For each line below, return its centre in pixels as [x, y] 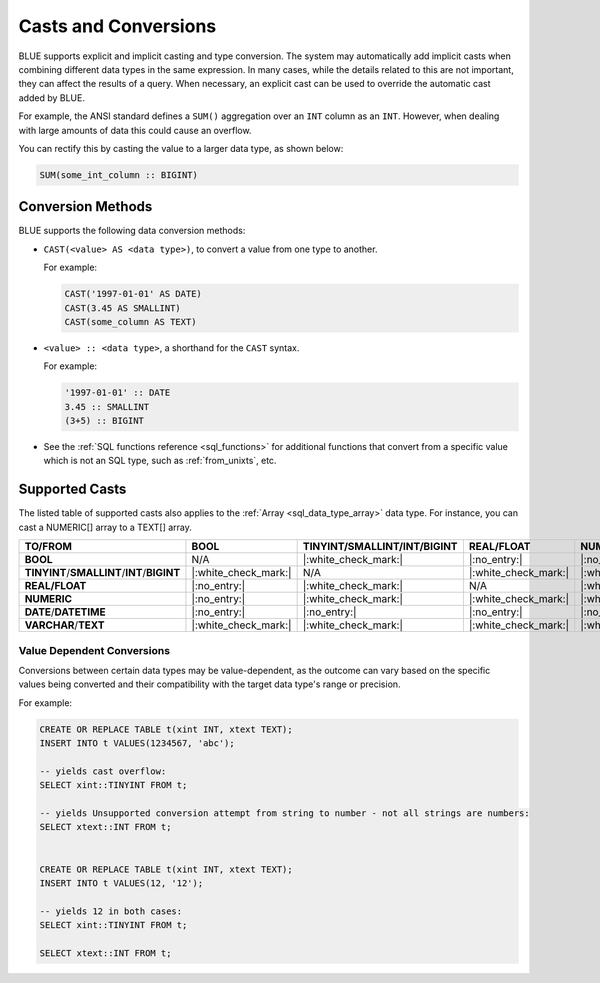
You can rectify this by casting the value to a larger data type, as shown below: [181, 148]
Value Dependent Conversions [94, 650]
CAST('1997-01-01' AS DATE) [133, 294]
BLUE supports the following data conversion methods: [132, 231]
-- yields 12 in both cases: [111, 911]
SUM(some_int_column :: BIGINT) [119, 174]
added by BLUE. [51, 97]
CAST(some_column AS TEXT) [130, 321]
